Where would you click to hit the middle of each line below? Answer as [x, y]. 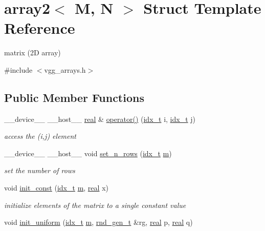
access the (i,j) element [40, 136]
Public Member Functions [74, 97]
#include [18, 69]
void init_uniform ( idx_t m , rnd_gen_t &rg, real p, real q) [98, 222]
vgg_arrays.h [65, 69]
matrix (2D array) [32, 52]
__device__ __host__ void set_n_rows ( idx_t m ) [88, 153]
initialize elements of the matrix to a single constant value [95, 205]
